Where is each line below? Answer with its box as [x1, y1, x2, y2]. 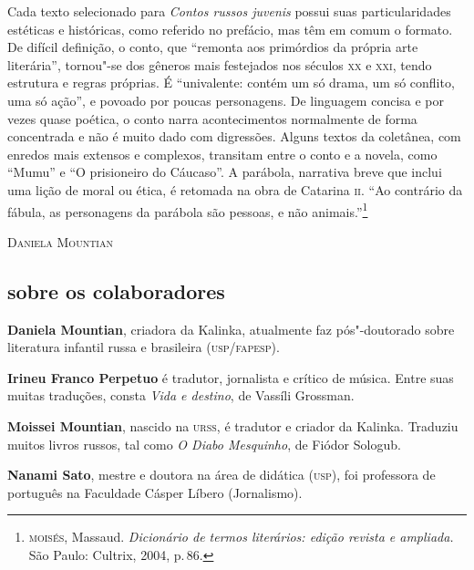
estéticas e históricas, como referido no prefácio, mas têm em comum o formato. [7, 19, 453, 38]
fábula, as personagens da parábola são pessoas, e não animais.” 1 [7, 199, 368, 221]
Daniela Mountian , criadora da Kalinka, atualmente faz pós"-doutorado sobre [7, 319, 455, 338]
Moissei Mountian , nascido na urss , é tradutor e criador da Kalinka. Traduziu [7, 416, 459, 435]
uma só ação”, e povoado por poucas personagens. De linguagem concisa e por [7, 90, 444, 109]
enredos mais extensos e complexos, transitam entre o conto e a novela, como [7, 144, 438, 163]
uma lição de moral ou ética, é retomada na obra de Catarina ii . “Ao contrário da [7, 180, 463, 199]
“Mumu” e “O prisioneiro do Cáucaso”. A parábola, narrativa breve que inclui [7, 162, 442, 181]
